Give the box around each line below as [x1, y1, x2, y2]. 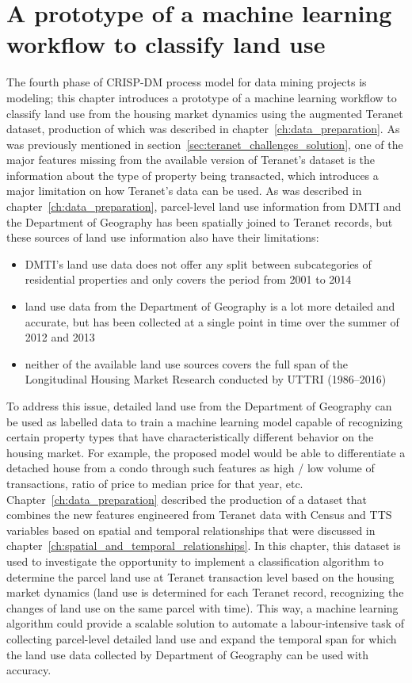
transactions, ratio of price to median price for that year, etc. [6, 475, 303, 491]
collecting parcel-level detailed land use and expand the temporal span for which [6, 630, 397, 647]
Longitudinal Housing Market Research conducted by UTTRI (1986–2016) [25, 371, 387, 387]
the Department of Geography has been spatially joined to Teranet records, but [6, 213, 393, 230]
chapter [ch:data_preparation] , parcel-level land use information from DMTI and [6, 198, 402, 215]
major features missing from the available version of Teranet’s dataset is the [6, 151, 376, 168]
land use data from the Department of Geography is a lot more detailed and [25, 298, 395, 315]
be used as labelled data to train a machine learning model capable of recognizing [6, 413, 402, 429]
